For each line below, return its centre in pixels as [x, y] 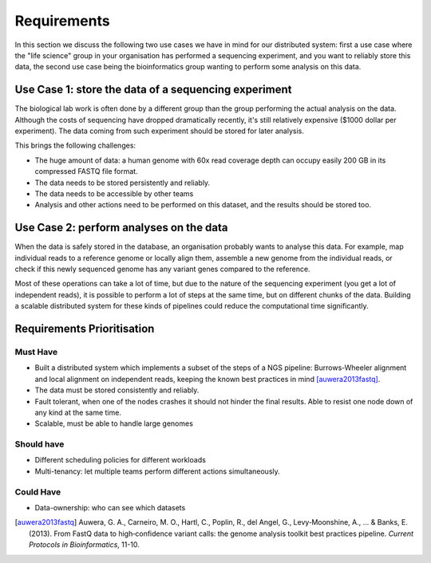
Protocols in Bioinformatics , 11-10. [84, 545]
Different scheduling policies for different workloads [121, 460]
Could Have [38, 492]
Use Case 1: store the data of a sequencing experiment [153, 90]
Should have [40, 444]
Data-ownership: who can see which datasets [110, 508]
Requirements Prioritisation [85, 329]
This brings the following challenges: [75, 146]
